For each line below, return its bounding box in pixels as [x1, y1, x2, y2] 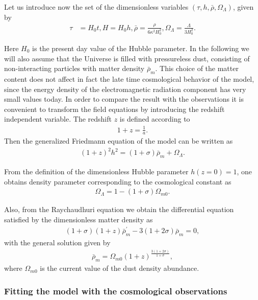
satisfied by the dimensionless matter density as [4, 214, 153, 225]
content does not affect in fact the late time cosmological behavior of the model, [4, 74, 254, 84]
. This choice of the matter [155, 63, 239, 74]
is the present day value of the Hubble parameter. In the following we [32, 43, 249, 54]
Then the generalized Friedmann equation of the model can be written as [4, 135, 233, 146]
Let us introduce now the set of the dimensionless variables [4, 2, 189, 12]
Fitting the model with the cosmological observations [4, 284, 227, 297]
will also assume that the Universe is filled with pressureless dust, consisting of [4, 53, 250, 63]
